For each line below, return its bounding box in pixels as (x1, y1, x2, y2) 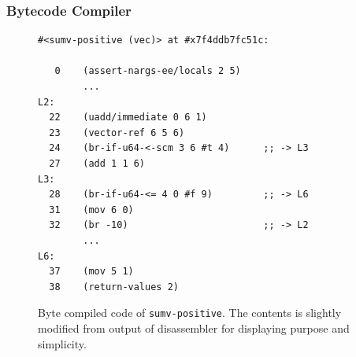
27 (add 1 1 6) (49, 157, 146, 169)
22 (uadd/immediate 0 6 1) (49, 112, 207, 123)
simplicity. (38, 335, 87, 351)
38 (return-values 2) (49, 281, 179, 293)
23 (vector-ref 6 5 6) (49, 127, 185, 138)
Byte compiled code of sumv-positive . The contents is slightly (38, 304, 342, 321)
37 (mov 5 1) (49, 266, 134, 278)
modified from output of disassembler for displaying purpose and (38, 319, 350, 336)
